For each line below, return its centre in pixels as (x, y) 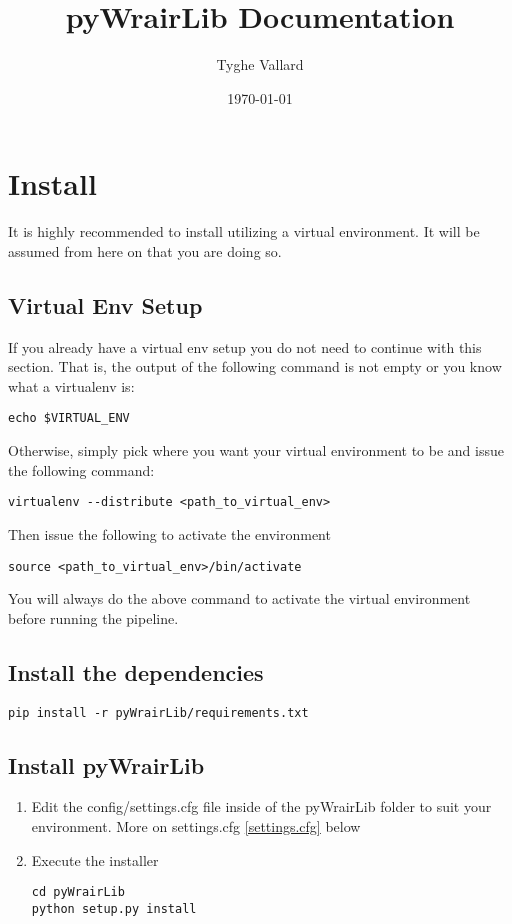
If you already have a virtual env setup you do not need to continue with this (245, 346)
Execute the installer (95, 859)
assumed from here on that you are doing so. (145, 250)
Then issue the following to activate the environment (169, 533)
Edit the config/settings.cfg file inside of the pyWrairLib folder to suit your (261, 806)
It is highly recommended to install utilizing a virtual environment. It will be (244, 231)
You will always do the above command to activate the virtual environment (239, 598)
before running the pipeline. (93, 617)
